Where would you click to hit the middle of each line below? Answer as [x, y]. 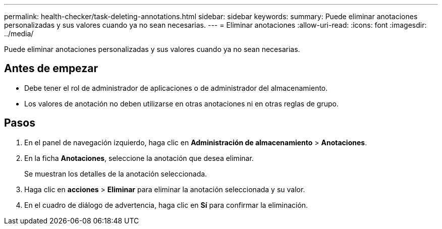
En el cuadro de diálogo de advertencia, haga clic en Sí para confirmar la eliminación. [166, 205]
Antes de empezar [51, 69]
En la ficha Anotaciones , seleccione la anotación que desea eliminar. [139, 158]
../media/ [19, 34]
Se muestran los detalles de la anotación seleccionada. [116, 174]
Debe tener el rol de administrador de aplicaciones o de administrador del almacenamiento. [176, 88]
